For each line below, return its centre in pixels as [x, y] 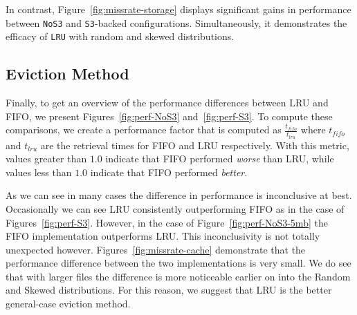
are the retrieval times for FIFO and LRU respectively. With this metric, [195, 145]
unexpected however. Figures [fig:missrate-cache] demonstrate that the [156, 249]
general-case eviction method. [68, 304]
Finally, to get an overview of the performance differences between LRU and [167, 103]
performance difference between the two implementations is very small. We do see [178, 263]
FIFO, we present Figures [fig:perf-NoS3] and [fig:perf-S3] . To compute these [169, 116]
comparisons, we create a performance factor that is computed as [144, 130]
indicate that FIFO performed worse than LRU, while [220, 159]
